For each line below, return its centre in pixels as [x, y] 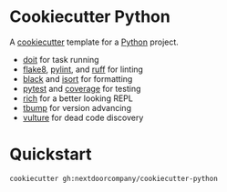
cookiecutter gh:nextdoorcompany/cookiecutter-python [114, 178]
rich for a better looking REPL [78, 98]
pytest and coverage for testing [82, 88]
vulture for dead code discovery [83, 117]
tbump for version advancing [77, 107]
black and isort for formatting [77, 78]
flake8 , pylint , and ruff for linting [83, 69]
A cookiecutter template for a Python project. [94, 42]
